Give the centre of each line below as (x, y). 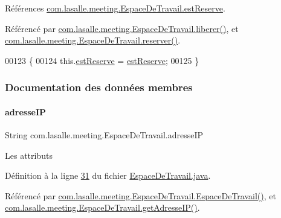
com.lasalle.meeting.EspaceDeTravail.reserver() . (93, 40)
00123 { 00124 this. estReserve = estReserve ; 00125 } (102, 60)
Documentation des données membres (99, 87)
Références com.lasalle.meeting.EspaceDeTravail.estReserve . (115, 8)
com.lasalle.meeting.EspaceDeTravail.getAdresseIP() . (102, 207)
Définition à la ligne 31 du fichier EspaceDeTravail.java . (108, 175)
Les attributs (29, 155)
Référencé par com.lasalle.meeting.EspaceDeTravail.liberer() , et (122, 28)
